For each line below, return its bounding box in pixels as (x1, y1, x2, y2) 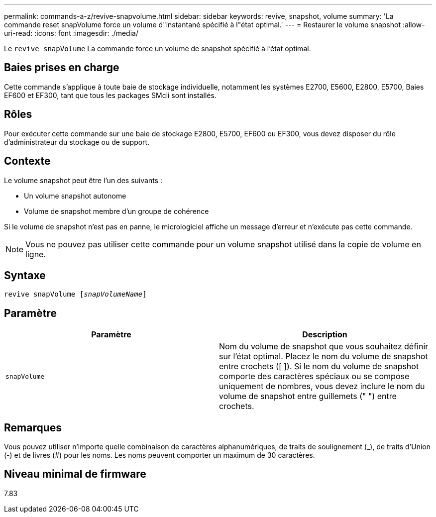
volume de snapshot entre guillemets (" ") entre (219, 391, 397, 402)
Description (302, 329, 347, 340)
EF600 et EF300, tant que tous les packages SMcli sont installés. (4, 91, 217, 100)
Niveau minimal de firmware (4, 468, 146, 481)
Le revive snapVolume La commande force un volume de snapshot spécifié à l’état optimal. (4, 44, 311, 53)
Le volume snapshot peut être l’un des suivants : (4, 176, 162, 185)
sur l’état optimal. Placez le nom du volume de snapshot (219, 351, 428, 362)
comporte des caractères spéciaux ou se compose (219, 371, 410, 382)
